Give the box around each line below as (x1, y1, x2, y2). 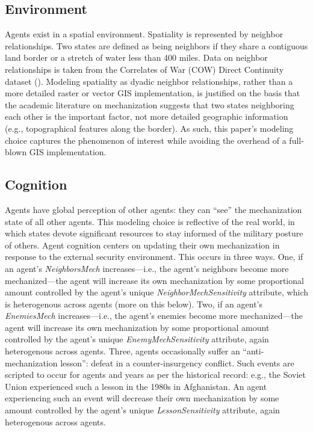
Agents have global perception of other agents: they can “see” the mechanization (5, 203, 302, 215)
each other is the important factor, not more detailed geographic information (5, 110, 288, 123)
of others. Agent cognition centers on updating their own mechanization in (5, 238, 280, 251)
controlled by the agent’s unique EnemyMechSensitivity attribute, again (5, 333, 269, 345)
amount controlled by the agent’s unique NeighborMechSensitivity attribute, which (5, 286, 308, 298)
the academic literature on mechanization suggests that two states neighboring (5, 98, 294, 111)
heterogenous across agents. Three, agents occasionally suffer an (5, 345, 240, 357)
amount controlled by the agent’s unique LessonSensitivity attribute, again (5, 404, 280, 416)
